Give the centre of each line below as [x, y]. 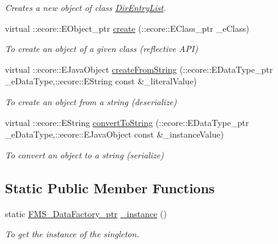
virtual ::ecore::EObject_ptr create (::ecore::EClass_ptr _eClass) [127, 28]
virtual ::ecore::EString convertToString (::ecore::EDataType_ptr [127, 122]
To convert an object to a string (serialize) [84, 154]
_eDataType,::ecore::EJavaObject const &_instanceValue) [115, 134]
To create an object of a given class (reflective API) [101, 49]
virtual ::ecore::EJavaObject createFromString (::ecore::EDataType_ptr [139, 69]
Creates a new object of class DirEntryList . [86, 7]
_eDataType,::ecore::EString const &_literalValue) [101, 81]
